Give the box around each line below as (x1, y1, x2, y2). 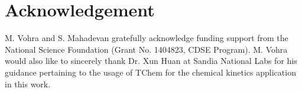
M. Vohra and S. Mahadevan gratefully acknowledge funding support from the (5, 32, 288, 44)
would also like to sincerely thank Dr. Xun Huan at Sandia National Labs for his (5, 54, 297, 67)
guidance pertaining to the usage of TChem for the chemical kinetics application (5, 66, 296, 78)
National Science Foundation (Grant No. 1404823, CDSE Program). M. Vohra (5, 43, 288, 55)
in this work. (5, 77, 51, 90)
